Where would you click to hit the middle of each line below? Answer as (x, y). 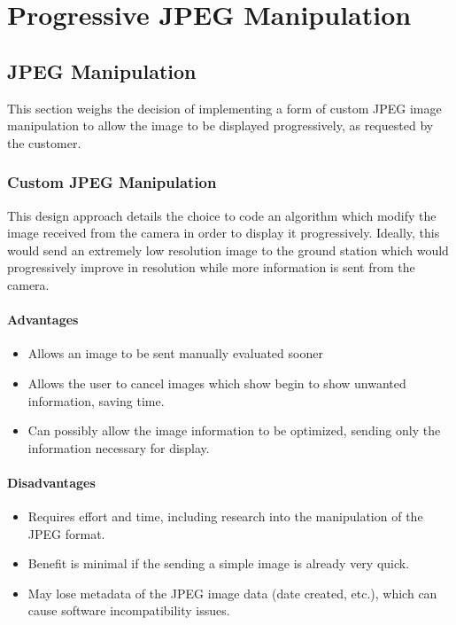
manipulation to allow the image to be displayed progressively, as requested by (220, 125)
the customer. (44, 142)
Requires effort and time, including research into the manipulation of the (225, 516)
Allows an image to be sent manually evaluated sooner (175, 353)
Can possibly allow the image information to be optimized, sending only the (234, 430)
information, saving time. (96, 400)
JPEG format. (66, 533)
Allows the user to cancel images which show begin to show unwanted (217, 383)
